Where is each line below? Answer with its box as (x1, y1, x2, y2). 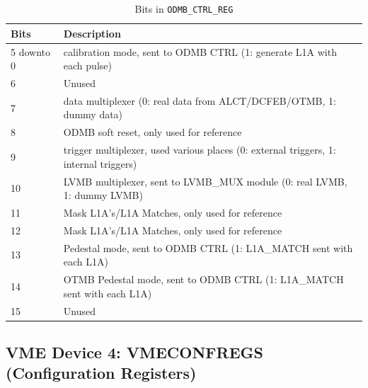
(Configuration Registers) (6, 362, 197, 384)
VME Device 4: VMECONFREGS (6, 341, 263, 363)
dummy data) (63, 107, 123, 122)
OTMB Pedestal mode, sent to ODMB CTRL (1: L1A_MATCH (63, 272, 344, 287)
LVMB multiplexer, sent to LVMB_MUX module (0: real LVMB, (63, 173, 347, 188)
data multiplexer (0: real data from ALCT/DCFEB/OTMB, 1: (63, 93, 336, 108)
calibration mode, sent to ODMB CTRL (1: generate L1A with (63, 44, 337, 59)
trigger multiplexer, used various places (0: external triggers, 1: (63, 142, 336, 157)
